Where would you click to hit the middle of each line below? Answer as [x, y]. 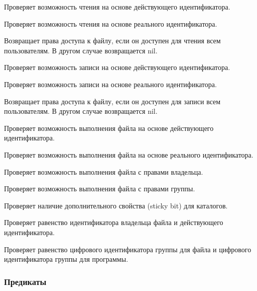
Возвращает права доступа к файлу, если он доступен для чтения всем [112, 41]
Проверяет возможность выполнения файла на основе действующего [109, 128]
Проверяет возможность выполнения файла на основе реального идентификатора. [129, 154]
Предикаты [25, 281]
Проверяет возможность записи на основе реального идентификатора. [110, 84]
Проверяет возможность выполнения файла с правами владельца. [104, 171]
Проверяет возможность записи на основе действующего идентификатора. [117, 67]
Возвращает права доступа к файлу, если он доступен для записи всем [112, 101]
